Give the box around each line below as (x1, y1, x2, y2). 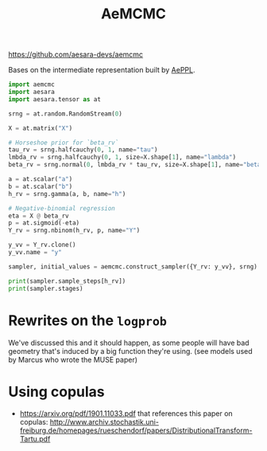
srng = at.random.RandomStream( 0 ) (8, 109, 123, 118)
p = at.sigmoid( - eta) (8, 219, 80, 227)
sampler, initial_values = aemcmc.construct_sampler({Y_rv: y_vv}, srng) (8, 262, 258, 271)
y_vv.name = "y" (8, 249, 62, 257)
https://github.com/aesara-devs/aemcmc (8, 49, 144, 60)
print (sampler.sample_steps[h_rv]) (8, 276, 126, 285)
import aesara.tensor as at (8, 95, 102, 104)
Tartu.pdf (19, 434, 51, 444)
